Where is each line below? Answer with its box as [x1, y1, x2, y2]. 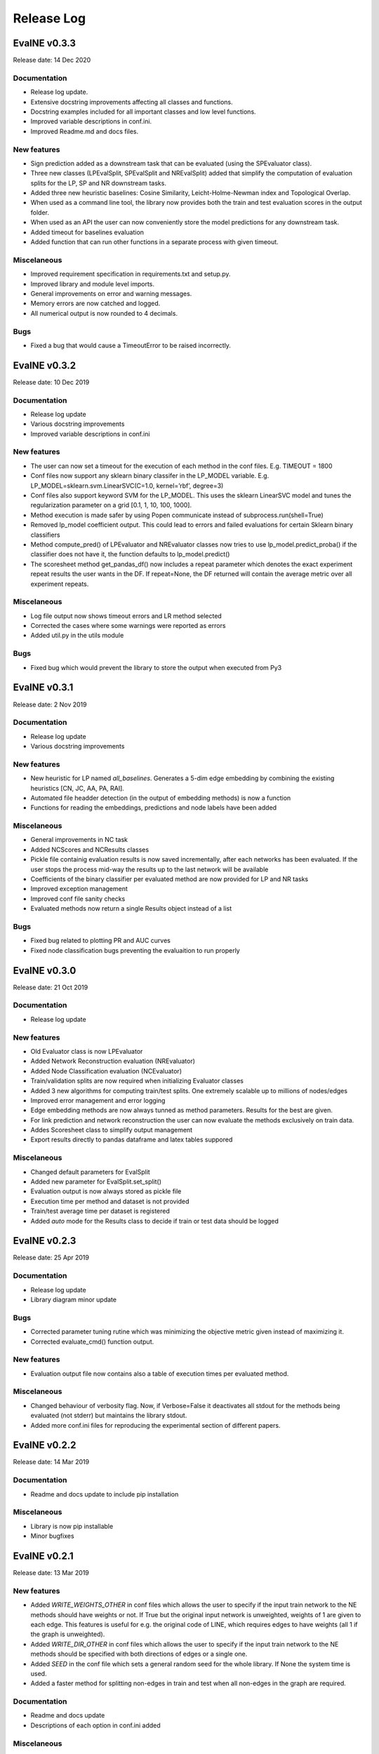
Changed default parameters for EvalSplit [30, 1167, 150, 1176]
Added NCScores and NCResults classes [30, 845, 149, 854]
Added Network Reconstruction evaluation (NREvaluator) [30, 1057, 196, 1066]
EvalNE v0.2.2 [13, 1439, 77, 1452]
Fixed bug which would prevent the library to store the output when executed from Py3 [30, 663, 282, 671]
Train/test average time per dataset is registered [30, 1207, 170, 1215]
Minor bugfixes [30, 1532, 74, 1540]
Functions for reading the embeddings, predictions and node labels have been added [30, 803, 277, 812]
